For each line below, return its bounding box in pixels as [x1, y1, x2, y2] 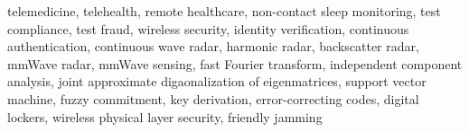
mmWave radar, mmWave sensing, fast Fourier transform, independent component [7, 54, 463, 73]
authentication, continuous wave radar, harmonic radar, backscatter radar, [7, 37, 419, 56]
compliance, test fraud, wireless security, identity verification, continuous [7, 19, 409, 38]
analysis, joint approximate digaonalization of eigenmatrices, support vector [7, 72, 427, 91]
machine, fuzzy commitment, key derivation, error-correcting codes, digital [7, 89, 419, 108]
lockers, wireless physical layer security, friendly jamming [7, 107, 323, 126]
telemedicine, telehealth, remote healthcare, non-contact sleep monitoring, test [7, 2, 441, 20]
